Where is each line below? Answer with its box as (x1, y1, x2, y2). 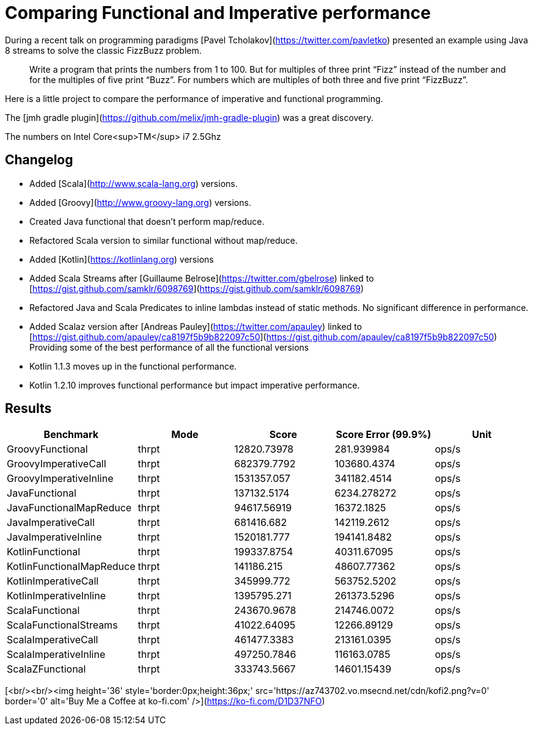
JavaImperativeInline (7, 531, 102, 544)
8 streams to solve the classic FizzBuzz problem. (5, 45, 202, 56)
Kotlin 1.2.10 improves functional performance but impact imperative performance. (29, 379, 360, 390)
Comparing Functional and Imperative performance (5, 2, 431, 23)
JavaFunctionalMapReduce (7, 502, 132, 514)
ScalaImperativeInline (7, 648, 106, 661)
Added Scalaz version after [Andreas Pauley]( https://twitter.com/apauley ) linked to (29, 321, 362, 332)
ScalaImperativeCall (7, 633, 98, 646)
